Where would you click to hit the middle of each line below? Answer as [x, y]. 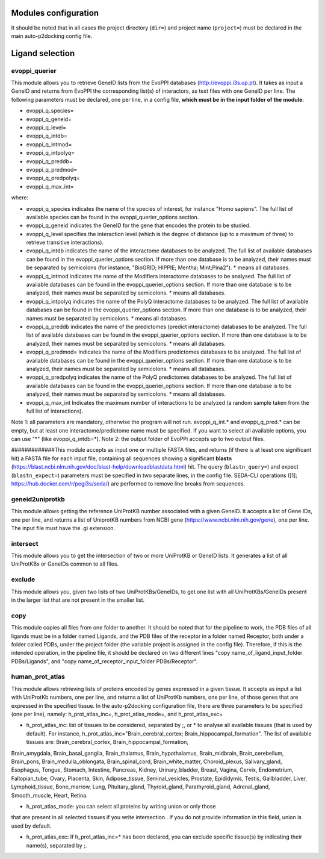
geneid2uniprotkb [38, 499]
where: [20, 198]
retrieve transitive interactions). [65, 242]
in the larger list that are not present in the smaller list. [78, 600]
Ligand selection [43, 53]
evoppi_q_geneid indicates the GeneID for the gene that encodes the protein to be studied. [138, 225]
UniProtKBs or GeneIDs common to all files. [65, 564]
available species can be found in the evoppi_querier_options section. [113, 217]
